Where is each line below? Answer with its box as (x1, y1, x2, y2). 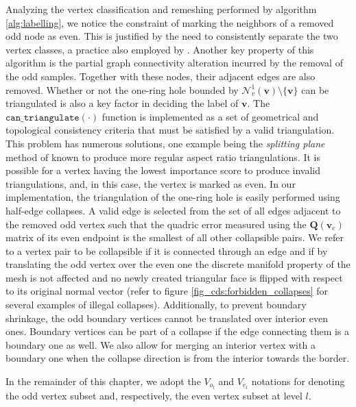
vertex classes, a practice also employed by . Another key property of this (5, 42, 314, 56)
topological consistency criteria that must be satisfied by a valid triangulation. (5, 123, 335, 137)
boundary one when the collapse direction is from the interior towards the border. (5, 351, 350, 365)
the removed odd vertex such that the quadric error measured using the (5, 217, 307, 231)
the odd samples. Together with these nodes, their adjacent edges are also (5, 69, 316, 83)
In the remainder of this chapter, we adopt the (5, 374, 201, 388)
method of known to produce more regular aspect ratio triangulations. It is (5, 149, 321, 164)
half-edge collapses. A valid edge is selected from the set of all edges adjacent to (5, 203, 341, 217)
